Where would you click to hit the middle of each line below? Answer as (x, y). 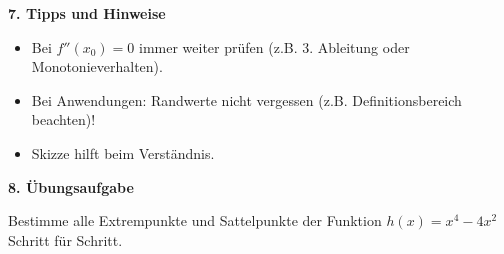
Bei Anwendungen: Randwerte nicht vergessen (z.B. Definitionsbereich (246, 99)
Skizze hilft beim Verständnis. (123, 152)
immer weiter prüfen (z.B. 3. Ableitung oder (274, 46)
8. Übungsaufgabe (71, 186)
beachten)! (63, 119)
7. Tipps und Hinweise (87, 13)
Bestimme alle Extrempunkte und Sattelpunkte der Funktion (195, 220)
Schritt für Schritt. (65, 239)
